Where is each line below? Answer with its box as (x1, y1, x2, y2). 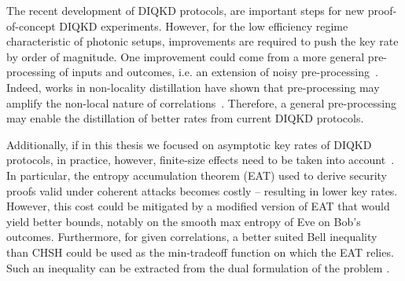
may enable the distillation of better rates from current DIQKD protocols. (6, 110, 364, 126)
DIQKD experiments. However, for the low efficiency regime (59, 17, 348, 34)
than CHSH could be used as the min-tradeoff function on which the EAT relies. (6, 243, 394, 260)
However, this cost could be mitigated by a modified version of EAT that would (6, 198, 390, 214)
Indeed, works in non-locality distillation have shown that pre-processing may (6, 78, 380, 95)
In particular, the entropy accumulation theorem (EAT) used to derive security (6, 166, 387, 183)
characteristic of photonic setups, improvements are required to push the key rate (6, 33, 399, 49)
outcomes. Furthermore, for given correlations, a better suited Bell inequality (6, 228, 377, 245)
